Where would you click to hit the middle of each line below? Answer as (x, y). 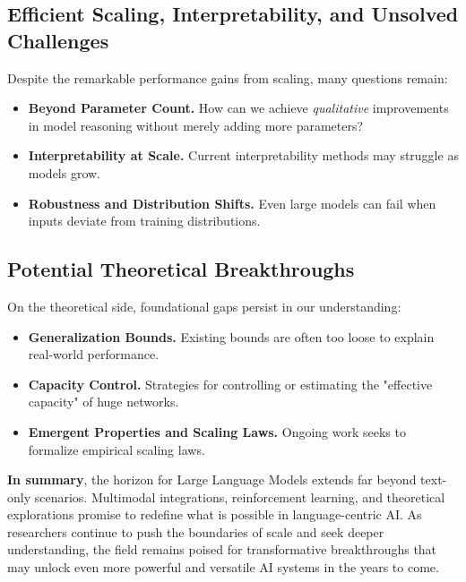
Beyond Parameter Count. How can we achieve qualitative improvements (238, 108)
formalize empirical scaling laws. (116, 449)
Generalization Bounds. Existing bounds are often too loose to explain (231, 336)
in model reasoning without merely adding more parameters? (196, 125)
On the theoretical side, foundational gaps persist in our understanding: (204, 306)
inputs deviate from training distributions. (144, 221)
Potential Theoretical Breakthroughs (181, 269)
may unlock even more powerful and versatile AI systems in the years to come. (223, 567)
